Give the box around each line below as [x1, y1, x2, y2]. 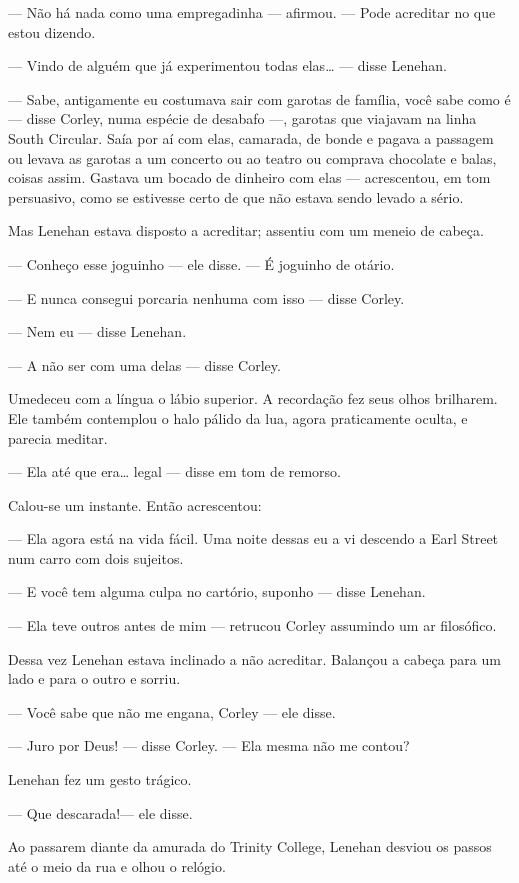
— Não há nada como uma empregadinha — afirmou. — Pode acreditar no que [8, 2, 496, 22]
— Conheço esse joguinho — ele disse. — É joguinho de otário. [8, 253, 395, 274]
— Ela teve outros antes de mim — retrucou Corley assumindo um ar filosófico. [8, 615, 497, 636]
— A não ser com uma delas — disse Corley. [8, 354, 281, 375]
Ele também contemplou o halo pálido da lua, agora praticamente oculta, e [8, 407, 468, 428]
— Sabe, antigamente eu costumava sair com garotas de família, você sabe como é [8, 88, 511, 109]
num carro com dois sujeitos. [8, 547, 184, 568]
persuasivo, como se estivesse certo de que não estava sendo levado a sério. [8, 186, 464, 207]
